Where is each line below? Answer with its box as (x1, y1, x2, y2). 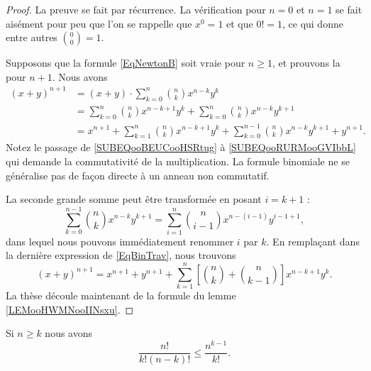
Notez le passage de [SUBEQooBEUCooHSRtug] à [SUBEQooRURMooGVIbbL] (6, 140, 356, 155)
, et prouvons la (272, 55, 340, 70)
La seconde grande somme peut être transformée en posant (6, 192, 262, 206)
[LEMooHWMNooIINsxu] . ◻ (6, 301, 134, 316)
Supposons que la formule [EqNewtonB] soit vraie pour (6, 55, 245, 70)
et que (226, 16, 253, 31)
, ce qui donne (282, 16, 343, 31)
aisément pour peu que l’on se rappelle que (6, 16, 192, 31)
